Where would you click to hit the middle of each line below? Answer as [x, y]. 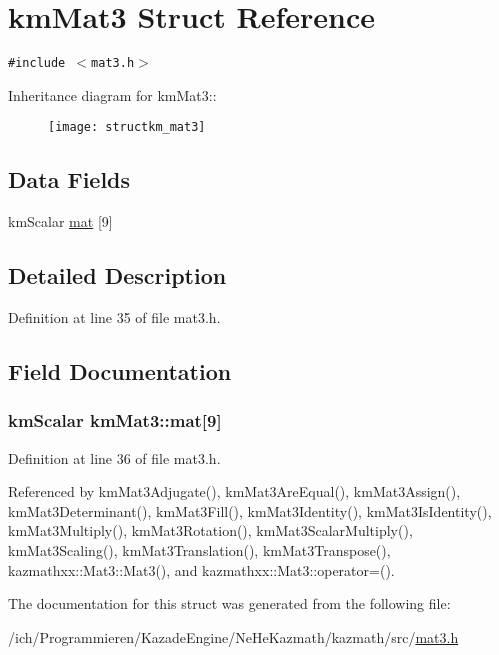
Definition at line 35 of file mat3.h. [114, 317]
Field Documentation [120, 371]
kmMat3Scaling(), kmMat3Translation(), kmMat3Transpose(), [199, 550]
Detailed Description [117, 275]
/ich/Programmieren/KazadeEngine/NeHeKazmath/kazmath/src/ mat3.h [233, 636]
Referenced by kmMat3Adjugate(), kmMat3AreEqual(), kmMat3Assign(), [234, 491]
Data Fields [69, 179]
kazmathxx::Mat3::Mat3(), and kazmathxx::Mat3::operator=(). [201, 569]
